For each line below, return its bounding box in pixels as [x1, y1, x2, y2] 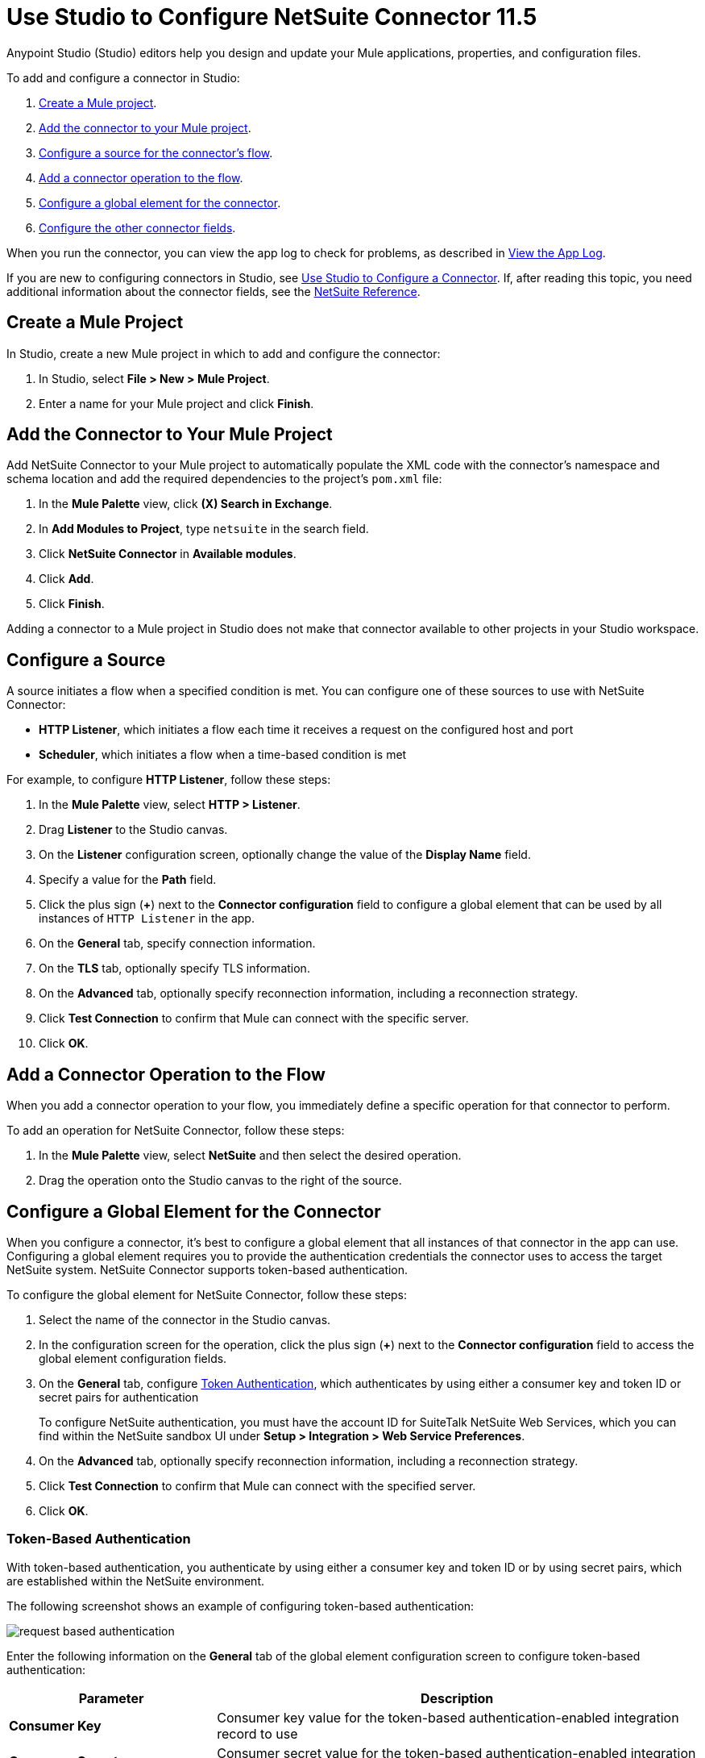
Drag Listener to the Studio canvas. [39, 823, 228, 837]
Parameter [78, 1689, 144, 1706]
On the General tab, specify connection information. [39, 936, 316, 951]
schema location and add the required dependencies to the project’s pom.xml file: [6, 472, 442, 486]
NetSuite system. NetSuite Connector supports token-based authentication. [6, 1262, 408, 1277]
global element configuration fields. [39, 1351, 227, 1365]
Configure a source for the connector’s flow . [39, 145, 273, 160]
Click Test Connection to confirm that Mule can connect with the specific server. [39, 1011, 469, 1026]
